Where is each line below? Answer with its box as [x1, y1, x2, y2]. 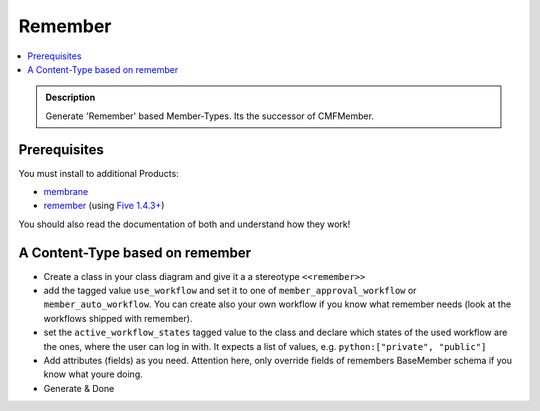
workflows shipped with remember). [43, 312, 193, 324]
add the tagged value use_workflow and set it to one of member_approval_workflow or [43, 285, 417, 297]
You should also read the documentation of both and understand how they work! [18, 218, 351, 230]
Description [45, 91, 96, 104]
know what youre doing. [43, 368, 144, 380]
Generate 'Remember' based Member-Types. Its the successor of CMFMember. [45, 110, 375, 122]
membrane [43, 186, 89, 198]
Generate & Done [43, 382, 115, 394]
